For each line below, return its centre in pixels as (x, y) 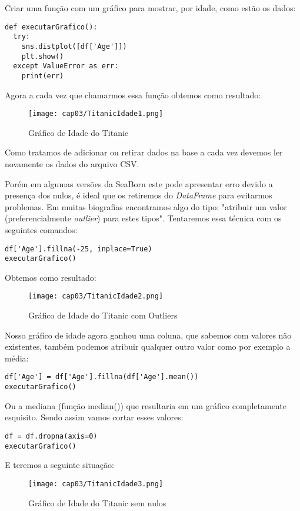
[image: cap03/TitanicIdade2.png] (96, 296)
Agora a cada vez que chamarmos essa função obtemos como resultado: (133, 94)
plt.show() (43, 56)
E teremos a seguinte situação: (59, 465)
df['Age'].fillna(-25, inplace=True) (79, 249)
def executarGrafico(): (51, 27)
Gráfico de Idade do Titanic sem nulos (97, 502)
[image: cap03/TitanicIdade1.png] (96, 114)
